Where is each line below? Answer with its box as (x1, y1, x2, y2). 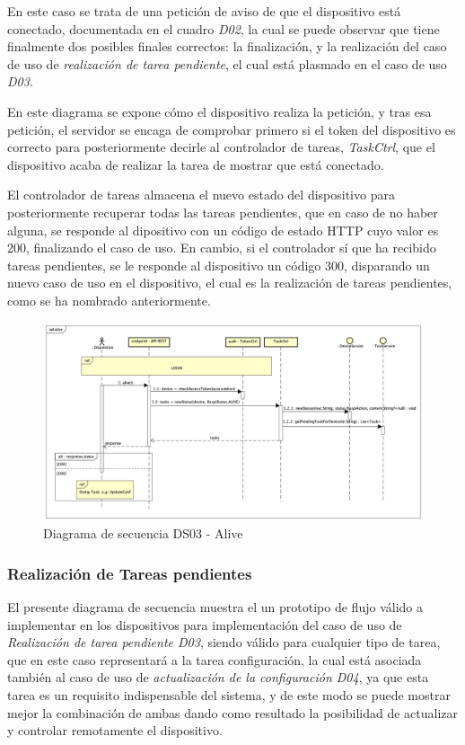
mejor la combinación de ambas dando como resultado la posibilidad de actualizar (7, 703, 459, 722)
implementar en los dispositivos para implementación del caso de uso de (7, 615, 402, 634)
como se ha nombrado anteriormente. (7, 290, 211, 309)
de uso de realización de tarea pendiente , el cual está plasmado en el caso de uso (7, 54, 447, 73)
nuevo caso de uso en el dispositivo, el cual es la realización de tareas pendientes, (7, 273, 452, 292)
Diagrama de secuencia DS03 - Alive (43, 524, 243, 543)
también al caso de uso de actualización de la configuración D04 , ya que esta (7, 668, 429, 687)
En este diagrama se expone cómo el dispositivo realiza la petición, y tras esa (7, 102, 432, 120)
